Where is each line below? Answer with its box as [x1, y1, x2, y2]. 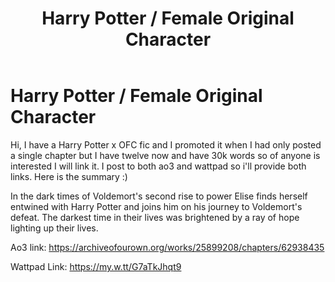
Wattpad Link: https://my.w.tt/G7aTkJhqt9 [10, 260, 182, 272]
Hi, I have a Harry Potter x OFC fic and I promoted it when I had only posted [10, 138, 322, 151]
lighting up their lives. [10, 222, 99, 234]
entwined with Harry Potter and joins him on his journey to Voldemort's [10, 200, 303, 212]
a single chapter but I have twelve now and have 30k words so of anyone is [10, 149, 321, 161]
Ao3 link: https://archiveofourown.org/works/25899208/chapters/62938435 [10, 241, 325, 253]
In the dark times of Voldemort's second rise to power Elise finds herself [10, 190, 308, 202]
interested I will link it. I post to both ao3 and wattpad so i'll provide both [10, 160, 307, 172]
